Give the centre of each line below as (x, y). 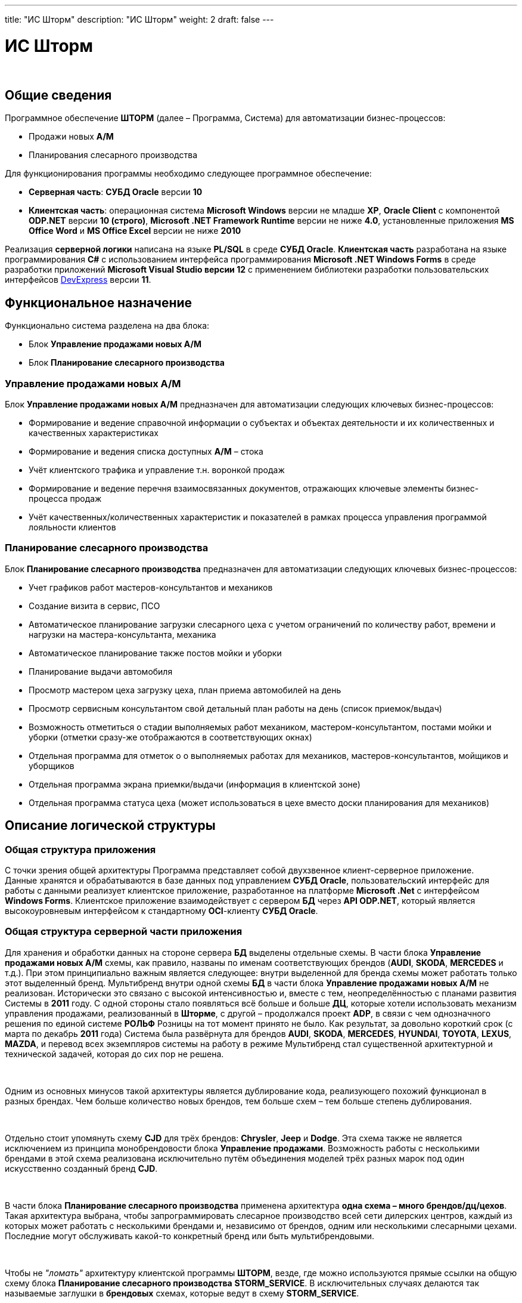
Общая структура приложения (80, 849)
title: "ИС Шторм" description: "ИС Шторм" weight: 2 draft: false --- (139, 19)
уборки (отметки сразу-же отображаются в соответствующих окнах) (170, 737)
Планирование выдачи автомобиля (101, 671)
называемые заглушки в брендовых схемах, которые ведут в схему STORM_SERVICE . (182, 1293)
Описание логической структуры (110, 826)
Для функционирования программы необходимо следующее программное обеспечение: (188, 174)
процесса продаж (65, 498)
